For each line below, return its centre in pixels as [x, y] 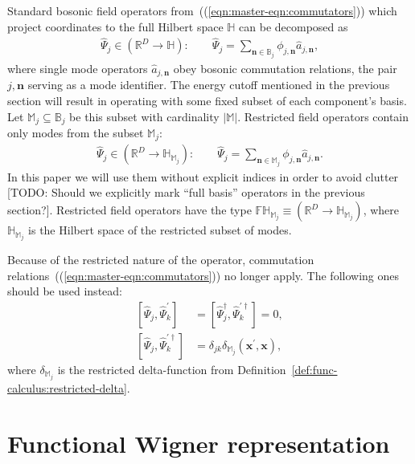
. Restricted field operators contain [323, 116]
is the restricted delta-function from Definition [172, 370]
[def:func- [314, 370]
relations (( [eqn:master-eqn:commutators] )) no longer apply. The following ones [203, 275]
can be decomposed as [294, 26]
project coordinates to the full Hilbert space [115, 26]
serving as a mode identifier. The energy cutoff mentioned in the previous [209, 85]
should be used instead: [65, 291]
